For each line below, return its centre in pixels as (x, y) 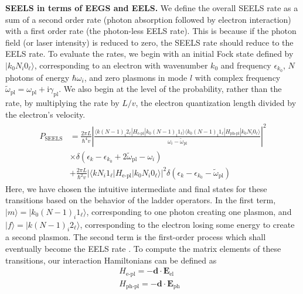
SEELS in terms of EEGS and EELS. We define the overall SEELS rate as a (152, 8)
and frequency (246, 65)
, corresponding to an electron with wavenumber (121, 65)
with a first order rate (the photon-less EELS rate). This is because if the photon (151, 31)
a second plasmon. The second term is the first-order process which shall (136, 237)
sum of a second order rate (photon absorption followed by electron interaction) (148, 19)
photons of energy (38, 77)
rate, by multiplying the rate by (62, 103)
